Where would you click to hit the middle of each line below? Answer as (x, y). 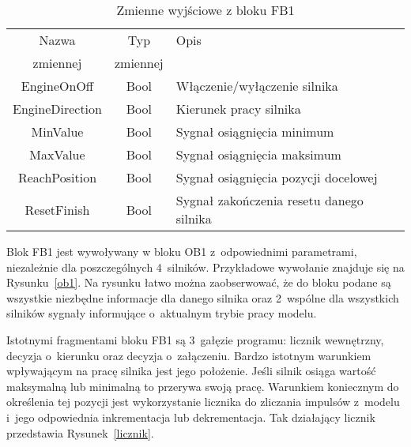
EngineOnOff (57, 86)
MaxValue (57, 154)
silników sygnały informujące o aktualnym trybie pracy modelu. (162, 313)
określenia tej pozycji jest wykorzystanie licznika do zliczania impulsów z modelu (203, 402)
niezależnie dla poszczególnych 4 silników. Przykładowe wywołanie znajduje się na (205, 267)
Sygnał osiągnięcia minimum (255, 131)
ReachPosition (57, 177)
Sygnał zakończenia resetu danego (270, 200)
